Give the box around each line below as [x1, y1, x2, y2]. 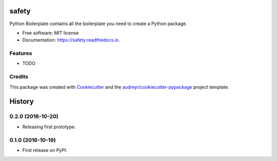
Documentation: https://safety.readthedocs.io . [22, 37, 120, 43]
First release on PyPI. [22, 147, 68, 153]
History [9, 97, 34, 106]
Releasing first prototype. [22, 124, 76, 130]
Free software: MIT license [22, 30, 79, 36]
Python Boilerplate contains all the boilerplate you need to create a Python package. [9, 21, 187, 27]
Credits [9, 73, 28, 80]
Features [9, 50, 32, 57]
